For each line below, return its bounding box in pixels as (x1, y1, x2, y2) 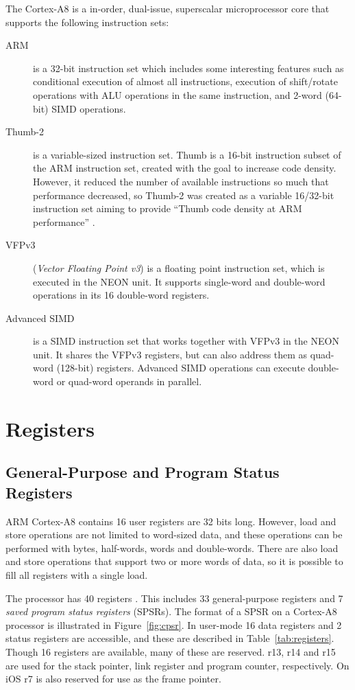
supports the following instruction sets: (5, 14, 169, 29)
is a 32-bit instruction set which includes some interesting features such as (33, 60, 344, 75)
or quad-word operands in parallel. (56, 374, 202, 389)
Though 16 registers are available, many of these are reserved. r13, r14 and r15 (5, 644, 336, 658)
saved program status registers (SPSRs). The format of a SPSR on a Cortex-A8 (5, 604, 337, 619)
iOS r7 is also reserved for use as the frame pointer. (5, 671, 221, 686)
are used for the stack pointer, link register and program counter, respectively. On (5, 658, 350, 672)
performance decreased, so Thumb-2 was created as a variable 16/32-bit (33, 187, 334, 202)
